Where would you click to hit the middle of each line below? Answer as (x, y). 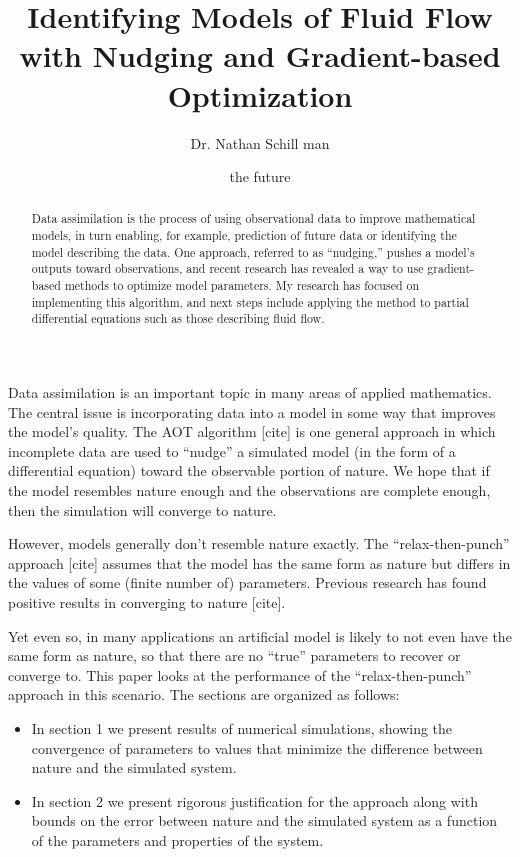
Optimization (260, 94)
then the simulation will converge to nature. (142, 509)
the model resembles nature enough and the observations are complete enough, (249, 490)
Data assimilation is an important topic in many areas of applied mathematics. (250, 392)
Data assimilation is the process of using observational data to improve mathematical (253, 218)
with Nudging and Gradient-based (260, 55)
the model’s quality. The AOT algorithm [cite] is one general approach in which (252, 431)
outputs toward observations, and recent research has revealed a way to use (227, 268)
